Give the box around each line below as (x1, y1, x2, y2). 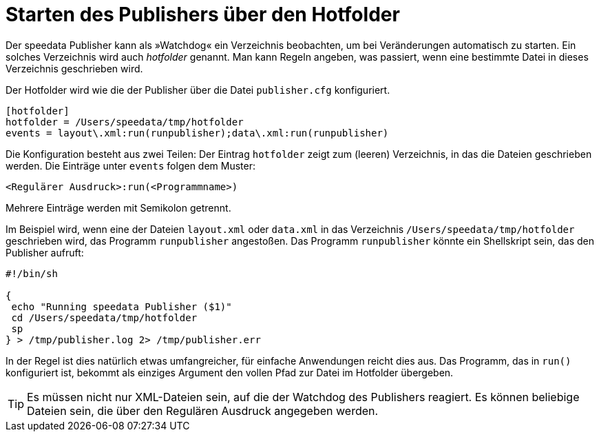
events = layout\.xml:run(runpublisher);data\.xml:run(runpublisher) (6, 127, 389, 139)
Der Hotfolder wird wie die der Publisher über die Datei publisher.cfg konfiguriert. (6, 83, 390, 96)
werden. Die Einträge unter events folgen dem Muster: (6, 159, 256, 172)
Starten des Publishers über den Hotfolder (6, 3, 400, 26)
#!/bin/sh (6, 267, 58, 279)
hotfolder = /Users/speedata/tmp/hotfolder (6, 116, 244, 128)
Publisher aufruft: (6, 246, 84, 258)
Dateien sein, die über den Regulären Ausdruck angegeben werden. (27, 403, 379, 418)
